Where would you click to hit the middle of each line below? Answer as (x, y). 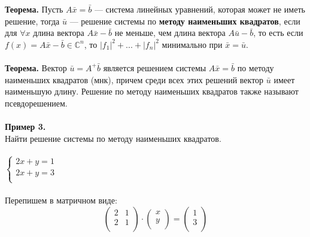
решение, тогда (32, 21)
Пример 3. (25, 126)
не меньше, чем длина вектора (170, 33)
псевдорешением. (36, 103)
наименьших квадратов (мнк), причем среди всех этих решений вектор (134, 79)
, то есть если (278, 33)
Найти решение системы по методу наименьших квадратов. (113, 138)
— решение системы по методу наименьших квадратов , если (185, 21)
